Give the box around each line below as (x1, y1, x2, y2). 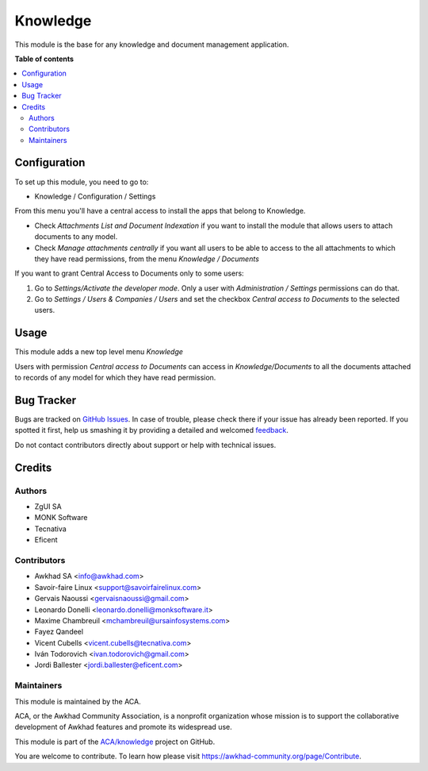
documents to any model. (34, 232, 118, 241)
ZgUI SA (34, 502, 63, 511)
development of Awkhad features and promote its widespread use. (14, 723, 233, 732)
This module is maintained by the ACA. (14, 696, 142, 706)
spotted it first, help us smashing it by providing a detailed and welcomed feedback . (14, 426, 289, 435)
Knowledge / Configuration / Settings (34, 191, 156, 201)
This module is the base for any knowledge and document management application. (14, 40, 289, 49)
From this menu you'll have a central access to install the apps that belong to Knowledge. (14, 206, 306, 216)
